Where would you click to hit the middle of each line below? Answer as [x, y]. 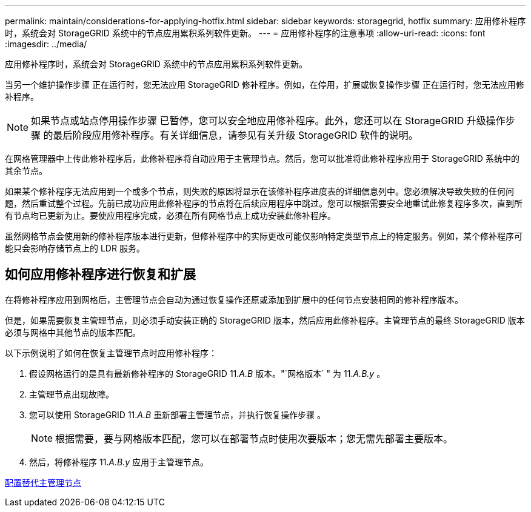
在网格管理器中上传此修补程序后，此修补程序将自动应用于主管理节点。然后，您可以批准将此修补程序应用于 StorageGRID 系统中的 [262, 158]
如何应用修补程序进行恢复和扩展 [100, 274]
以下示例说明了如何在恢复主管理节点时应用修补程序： [111, 353]
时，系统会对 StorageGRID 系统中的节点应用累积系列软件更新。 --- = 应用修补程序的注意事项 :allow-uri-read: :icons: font [245, 33]
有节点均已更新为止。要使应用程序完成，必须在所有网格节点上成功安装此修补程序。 [170, 215]
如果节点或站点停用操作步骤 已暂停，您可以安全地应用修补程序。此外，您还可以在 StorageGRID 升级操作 [268, 121]
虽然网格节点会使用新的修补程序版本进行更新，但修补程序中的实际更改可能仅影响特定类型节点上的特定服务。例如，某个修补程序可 [264, 236]
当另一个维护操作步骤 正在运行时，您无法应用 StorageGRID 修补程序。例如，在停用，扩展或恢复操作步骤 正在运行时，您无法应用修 [265, 85]
